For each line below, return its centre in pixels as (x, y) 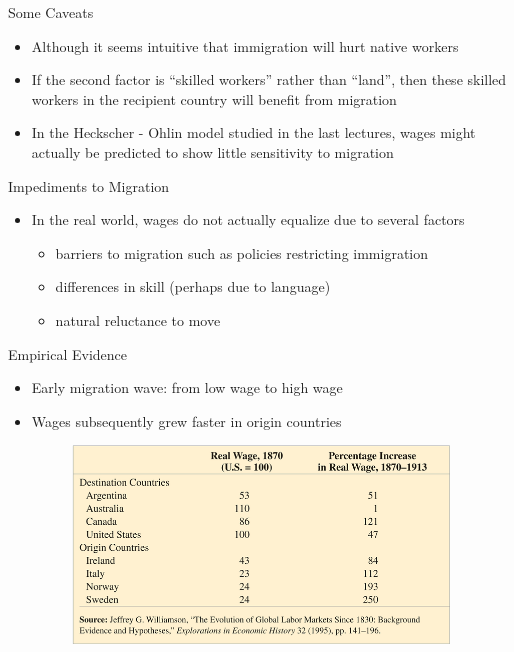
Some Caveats (51, 12)
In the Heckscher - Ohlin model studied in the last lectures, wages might (253, 132)
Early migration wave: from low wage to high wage (187, 387)
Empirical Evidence (68, 353)
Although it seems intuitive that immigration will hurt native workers (245, 45)
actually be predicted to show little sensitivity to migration (212, 151)
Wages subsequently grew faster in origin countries (186, 420)
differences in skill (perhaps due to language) (193, 286)
